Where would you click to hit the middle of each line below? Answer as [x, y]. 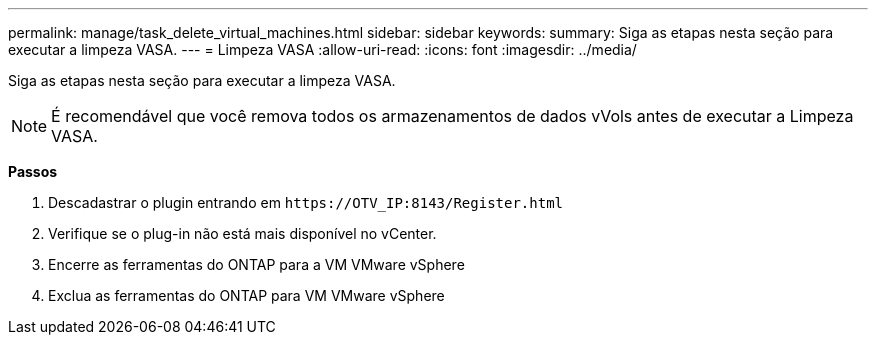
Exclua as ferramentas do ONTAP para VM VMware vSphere [246, 295]
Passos [33, 171]
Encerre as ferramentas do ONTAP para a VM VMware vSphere [256, 264]
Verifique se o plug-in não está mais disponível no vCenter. [242, 233]
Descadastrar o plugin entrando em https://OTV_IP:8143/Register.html [305, 202]
